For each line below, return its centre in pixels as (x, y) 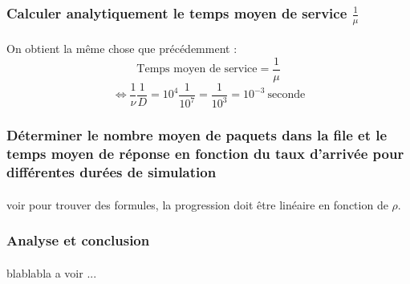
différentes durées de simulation (112, 171)
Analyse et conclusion (78, 240)
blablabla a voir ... (52, 272)
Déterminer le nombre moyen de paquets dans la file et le (197, 135)
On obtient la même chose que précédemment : (122, 49)
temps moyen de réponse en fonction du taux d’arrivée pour (205, 154)
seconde (286, 95)
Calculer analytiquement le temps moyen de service (177, 12)
